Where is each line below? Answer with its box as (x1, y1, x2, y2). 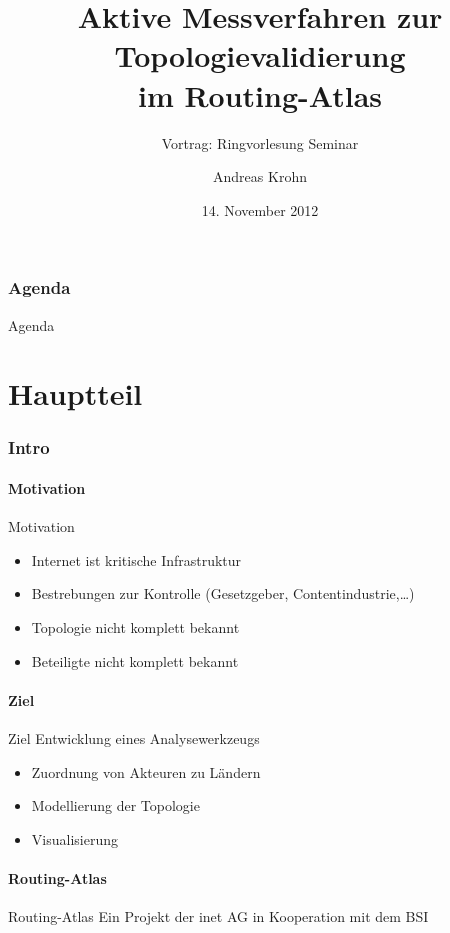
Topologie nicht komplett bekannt (31, 616, 240, 637)
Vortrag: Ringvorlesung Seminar (161, 132, 359, 153)
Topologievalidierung (114, 35, 406, 76)
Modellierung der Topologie (31, 795, 200, 816)
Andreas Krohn (213, 166, 307, 187)
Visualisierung (31, 828, 118, 849)
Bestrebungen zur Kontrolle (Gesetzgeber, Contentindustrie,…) (31, 583, 415, 604)
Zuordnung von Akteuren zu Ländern (31, 761, 261, 782)
